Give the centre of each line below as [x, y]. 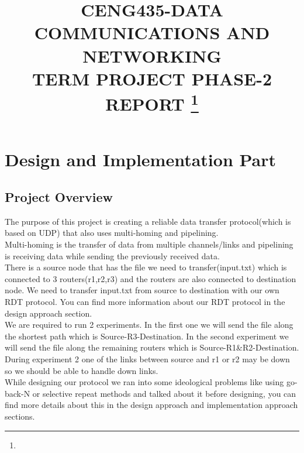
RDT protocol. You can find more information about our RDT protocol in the [145, 301]
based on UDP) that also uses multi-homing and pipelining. [112, 233]
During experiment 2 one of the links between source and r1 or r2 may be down [147, 358]
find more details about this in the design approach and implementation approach [151, 405]
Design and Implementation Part [141, 159]
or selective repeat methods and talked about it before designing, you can [164, 393]
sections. [20, 416]
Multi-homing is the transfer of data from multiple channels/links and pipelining [149, 244]
